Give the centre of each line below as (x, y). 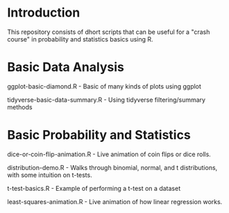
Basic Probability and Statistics (99, 135)
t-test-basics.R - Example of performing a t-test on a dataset (94, 188)
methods (20, 107)
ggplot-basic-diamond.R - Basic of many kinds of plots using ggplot (104, 86)
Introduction (44, 13)
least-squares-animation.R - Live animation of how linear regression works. (115, 201)
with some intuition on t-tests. (50, 175)
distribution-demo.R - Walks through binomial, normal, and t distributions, (112, 167)
